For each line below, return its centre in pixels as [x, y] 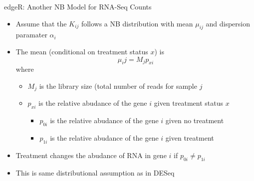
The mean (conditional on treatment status [82, 51]
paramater [31, 35]
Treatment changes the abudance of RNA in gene [91, 155]
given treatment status [188, 103]
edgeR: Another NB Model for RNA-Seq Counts [78, 6]
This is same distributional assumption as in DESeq [95, 172]
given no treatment [195, 120]
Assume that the [41, 23]
